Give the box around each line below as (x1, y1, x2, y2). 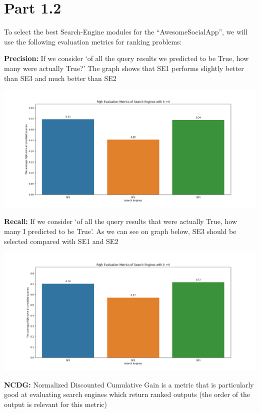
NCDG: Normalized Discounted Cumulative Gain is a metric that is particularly (4, 379, 254, 389)
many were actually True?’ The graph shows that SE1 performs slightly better (4, 62, 244, 73)
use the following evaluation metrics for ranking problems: (4, 36, 182, 46)
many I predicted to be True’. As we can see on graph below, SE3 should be (4, 226, 236, 236)
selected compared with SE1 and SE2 (4, 235, 118, 246)
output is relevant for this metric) (4, 398, 107, 409)
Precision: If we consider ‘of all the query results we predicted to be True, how (4, 53, 249, 63)
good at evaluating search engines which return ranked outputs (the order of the (4, 389, 250, 399)
